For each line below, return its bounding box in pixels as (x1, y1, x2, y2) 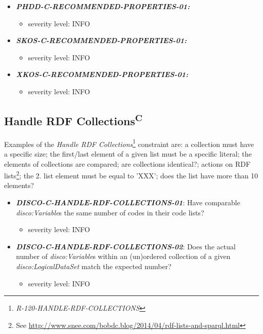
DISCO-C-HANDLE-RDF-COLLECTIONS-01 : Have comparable (16, 197, 240, 208)
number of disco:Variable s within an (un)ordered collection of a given (16, 251, 231, 262)
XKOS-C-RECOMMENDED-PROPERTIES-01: (16, 69, 188, 80)
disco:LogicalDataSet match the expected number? (16, 261, 171, 272)
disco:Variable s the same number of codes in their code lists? (16, 207, 204, 217)
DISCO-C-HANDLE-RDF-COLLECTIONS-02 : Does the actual (16, 241, 236, 251)
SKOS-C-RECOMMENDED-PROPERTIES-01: (16, 35, 187, 46)
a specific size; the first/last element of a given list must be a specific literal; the (4, 149, 252, 159)
